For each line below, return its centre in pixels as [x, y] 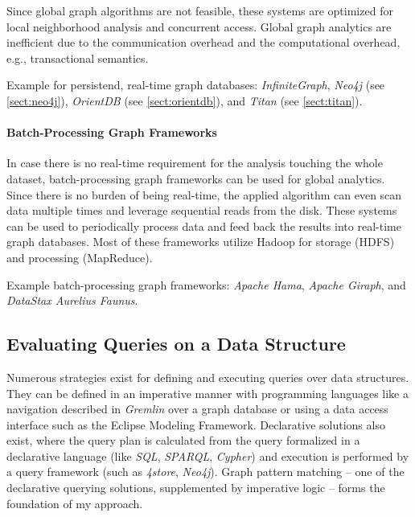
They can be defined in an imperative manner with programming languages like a [207, 393]
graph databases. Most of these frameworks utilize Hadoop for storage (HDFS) [201, 242]
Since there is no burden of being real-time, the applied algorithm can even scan [204, 194]
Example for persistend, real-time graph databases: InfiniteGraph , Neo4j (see [196, 85]
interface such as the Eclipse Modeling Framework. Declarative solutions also [196, 424]
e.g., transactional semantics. [78, 57]
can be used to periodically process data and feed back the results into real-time [204, 226]
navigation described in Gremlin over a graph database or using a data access [197, 409]
